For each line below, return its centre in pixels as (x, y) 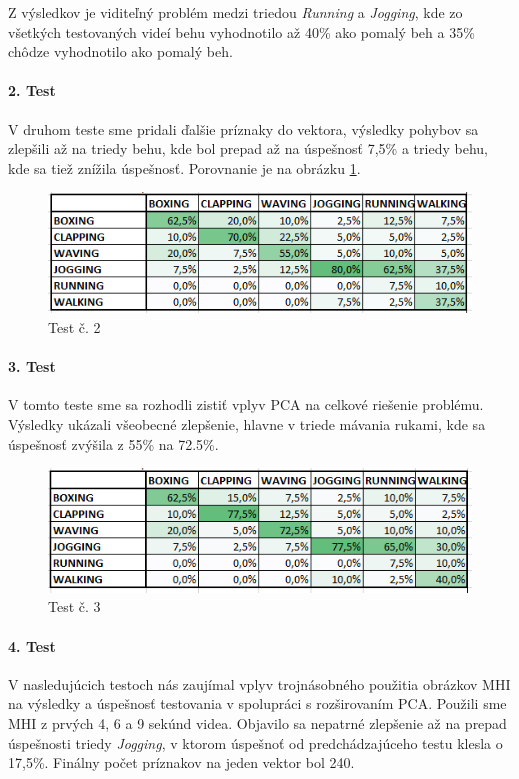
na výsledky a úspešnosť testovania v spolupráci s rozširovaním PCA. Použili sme (257, 703)
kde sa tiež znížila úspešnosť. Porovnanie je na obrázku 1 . (184, 167)
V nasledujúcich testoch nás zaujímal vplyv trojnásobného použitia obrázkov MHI (259, 683)
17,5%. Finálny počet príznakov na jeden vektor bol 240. (181, 762)
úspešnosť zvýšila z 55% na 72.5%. (113, 443)
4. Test (32, 645)
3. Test (32, 366)
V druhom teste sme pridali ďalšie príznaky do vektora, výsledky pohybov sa (243, 128)
